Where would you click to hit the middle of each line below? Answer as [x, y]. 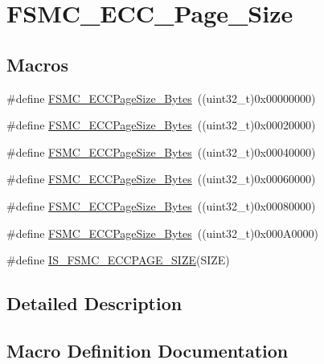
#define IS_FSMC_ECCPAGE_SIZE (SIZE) [118, 260]
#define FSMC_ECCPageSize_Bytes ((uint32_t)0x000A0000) [162, 233]
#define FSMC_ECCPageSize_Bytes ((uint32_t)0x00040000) [161, 151]
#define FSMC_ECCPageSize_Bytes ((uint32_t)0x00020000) [161, 125]
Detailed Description [94, 303]
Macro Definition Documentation [148, 350]
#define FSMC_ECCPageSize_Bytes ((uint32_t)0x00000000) [161, 98]
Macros [37, 64]
